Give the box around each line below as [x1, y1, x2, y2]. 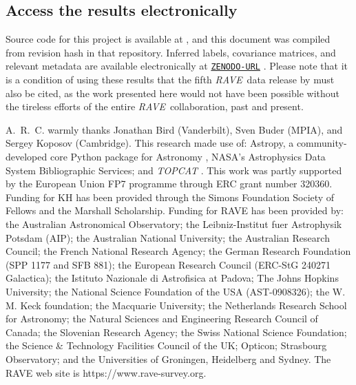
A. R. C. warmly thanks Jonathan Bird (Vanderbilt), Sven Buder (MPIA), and [6, 122, 343, 136]
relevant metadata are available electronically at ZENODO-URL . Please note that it [6, 59, 348, 73]
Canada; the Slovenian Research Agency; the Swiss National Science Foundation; [6, 324, 347, 339]
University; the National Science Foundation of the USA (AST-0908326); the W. [6, 284, 346, 298]
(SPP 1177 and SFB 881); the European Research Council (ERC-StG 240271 [6, 257, 331, 271]
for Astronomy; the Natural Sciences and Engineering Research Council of [6, 311, 318, 326]
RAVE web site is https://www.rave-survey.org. [6, 365, 207, 379]
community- [296, 136, 347, 150]
